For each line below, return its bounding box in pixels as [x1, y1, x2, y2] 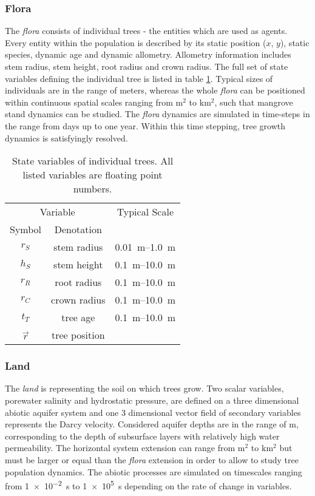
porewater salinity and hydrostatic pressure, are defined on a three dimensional [5, 393, 299, 406]
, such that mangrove [214, 95, 293, 108]
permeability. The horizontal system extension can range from [5, 441, 235, 454]
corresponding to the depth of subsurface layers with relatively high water [5, 429, 280, 442]
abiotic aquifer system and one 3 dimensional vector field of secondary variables [5, 406, 301, 418]
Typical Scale [117, 205, 174, 219]
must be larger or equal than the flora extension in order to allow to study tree [5, 453, 299, 466]
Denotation [54, 222, 102, 237]
